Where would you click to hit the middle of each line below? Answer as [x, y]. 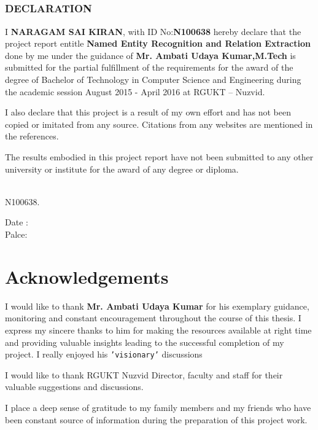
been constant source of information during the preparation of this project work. [156, 419]
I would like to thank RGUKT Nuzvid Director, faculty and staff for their [144, 374]
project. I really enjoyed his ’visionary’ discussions [104, 354]
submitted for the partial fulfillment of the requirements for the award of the [149, 67]
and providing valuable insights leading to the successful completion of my [145, 342]
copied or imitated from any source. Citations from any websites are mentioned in [159, 124]
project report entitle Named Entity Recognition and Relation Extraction [158, 43]
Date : [17, 222]
